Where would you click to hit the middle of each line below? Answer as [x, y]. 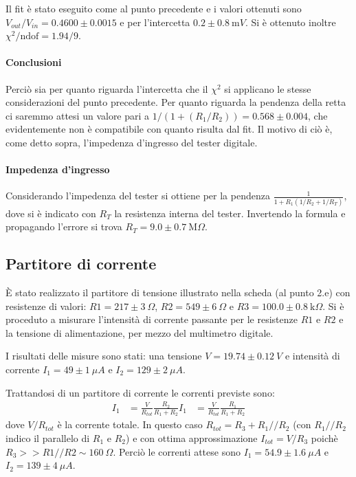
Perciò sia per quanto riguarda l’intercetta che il [107, 88]
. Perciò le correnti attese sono [177, 451]
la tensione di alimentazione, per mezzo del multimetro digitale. [140, 332]
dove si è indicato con [51, 213]
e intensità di [312, 356]
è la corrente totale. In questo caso [130, 424]
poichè [324, 438]
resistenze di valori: [46, 306]
